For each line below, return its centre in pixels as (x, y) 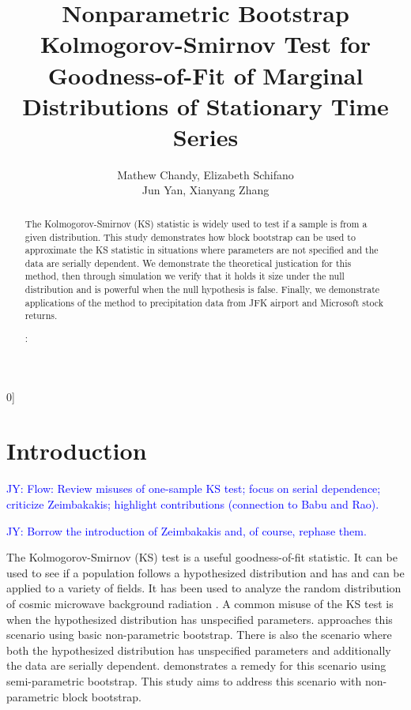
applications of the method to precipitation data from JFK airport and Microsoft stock (204, 302)
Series (205, 136)
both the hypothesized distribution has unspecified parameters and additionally (199, 650)
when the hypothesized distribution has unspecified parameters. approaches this (200, 619)
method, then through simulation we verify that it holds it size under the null (185, 276)
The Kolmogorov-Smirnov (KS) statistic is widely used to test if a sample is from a (196, 223)
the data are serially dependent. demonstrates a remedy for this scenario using (196, 665)
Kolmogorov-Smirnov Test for (205, 44)
